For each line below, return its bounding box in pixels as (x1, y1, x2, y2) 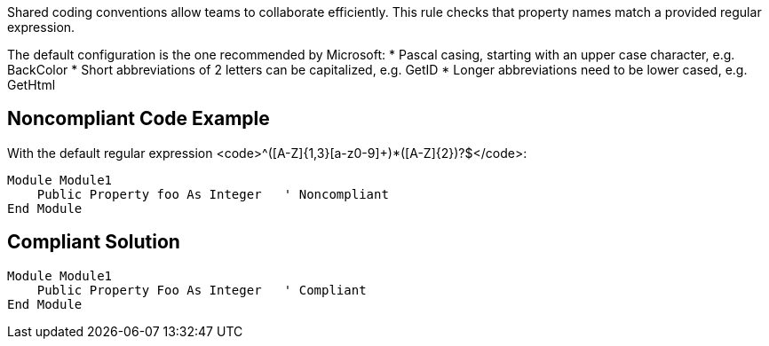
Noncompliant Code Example (7, 107, 270, 130)
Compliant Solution (7, 231, 180, 254)
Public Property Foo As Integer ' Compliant (36, 282, 367, 297)
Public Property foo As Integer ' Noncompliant (36, 186, 389, 201)
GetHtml (7, 77, 56, 92)
